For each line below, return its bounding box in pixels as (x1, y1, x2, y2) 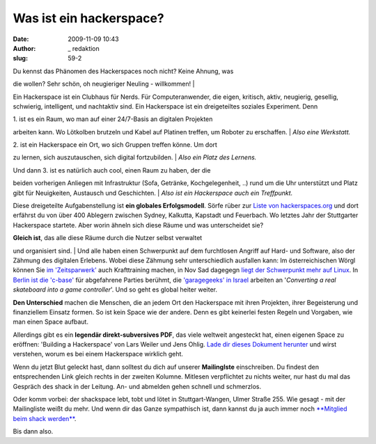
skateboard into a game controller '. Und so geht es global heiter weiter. (13, 285, 217, 294)
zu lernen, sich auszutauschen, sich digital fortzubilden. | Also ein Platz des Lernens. (13, 153, 257, 161)
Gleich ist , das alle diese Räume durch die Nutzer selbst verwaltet (13, 234, 203, 242)
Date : (13, 35, 29, 43)
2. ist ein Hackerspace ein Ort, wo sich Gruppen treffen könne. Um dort (13, 141, 217, 149)
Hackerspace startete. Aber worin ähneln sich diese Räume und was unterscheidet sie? (13, 221, 264, 229)
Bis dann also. (13, 427, 54, 436)
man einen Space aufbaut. (13, 317, 88, 326)
